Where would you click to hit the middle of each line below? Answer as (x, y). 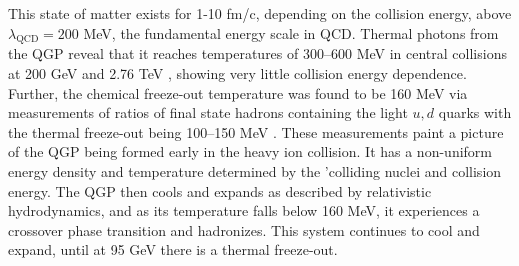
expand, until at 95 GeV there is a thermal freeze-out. (173, 249)
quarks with (475, 112)
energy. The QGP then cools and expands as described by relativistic (220, 190)
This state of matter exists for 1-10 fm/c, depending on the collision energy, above (260, 13)
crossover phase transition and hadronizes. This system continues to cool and (244, 229)
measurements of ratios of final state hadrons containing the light (208, 112)
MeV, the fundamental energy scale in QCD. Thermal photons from (291, 32)
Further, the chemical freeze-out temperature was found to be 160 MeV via (238, 92)
